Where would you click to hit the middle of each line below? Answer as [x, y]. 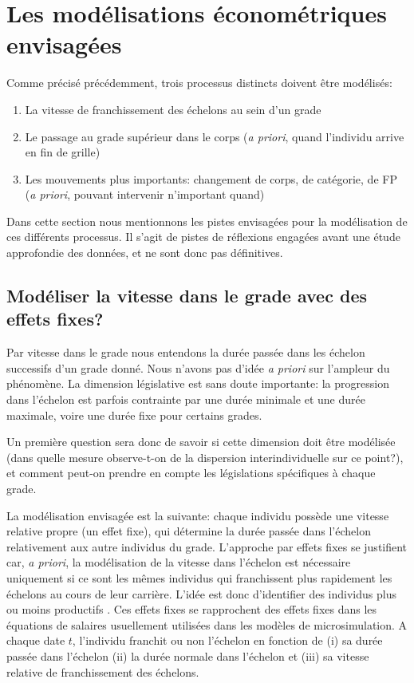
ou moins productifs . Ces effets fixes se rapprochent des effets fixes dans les [192, 609]
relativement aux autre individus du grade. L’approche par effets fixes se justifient [207, 546]
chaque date [36, 640]
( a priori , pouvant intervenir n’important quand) [145, 194]
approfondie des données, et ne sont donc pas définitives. [145, 253]
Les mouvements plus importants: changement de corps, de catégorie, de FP [211, 178]
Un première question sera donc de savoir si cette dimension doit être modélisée [201, 442]
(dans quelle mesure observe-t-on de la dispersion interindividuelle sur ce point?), [205, 457]
